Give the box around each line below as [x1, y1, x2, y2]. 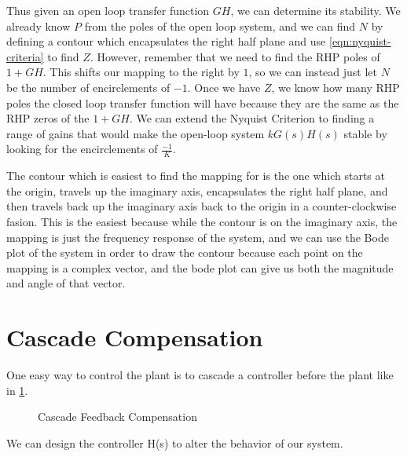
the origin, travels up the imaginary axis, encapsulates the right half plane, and [6, 182, 388, 199]
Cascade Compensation [6, 321, 263, 353]
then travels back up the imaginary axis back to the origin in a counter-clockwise [6, 198, 397, 214]
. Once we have [187, 79, 261, 95]
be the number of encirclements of [6, 79, 170, 95]
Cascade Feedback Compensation [38, 408, 197, 425]
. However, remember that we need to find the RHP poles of [90, 48, 380, 64]
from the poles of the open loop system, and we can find [84, 17, 356, 34]
